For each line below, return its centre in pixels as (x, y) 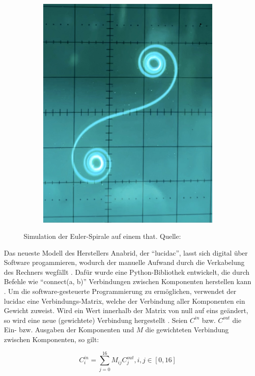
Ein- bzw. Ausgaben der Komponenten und (69, 330)
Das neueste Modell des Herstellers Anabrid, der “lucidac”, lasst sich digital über (126, 252)
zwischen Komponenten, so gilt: (52, 339)
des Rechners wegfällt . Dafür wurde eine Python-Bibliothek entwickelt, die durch (127, 272)
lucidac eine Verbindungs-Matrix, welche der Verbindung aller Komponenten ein (125, 301)
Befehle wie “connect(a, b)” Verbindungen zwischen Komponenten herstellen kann (128, 281)
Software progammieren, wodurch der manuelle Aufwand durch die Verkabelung (124, 262)
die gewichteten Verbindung (187, 330)
